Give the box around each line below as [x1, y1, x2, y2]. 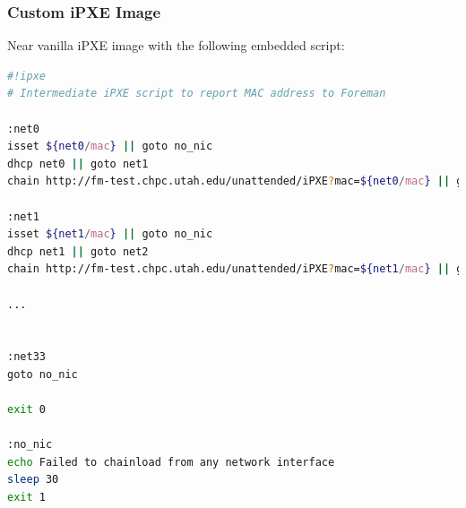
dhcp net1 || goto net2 [7, 245, 149, 258]
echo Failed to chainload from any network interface [7, 455, 335, 469]
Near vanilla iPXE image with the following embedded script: [7, 36, 345, 55]
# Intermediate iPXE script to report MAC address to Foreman [7, 87, 386, 100]
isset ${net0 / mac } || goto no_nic [7, 140, 213, 153]
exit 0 [7, 403, 46, 417]
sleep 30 [7, 473, 59, 486]
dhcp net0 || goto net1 [7, 157, 149, 170]
